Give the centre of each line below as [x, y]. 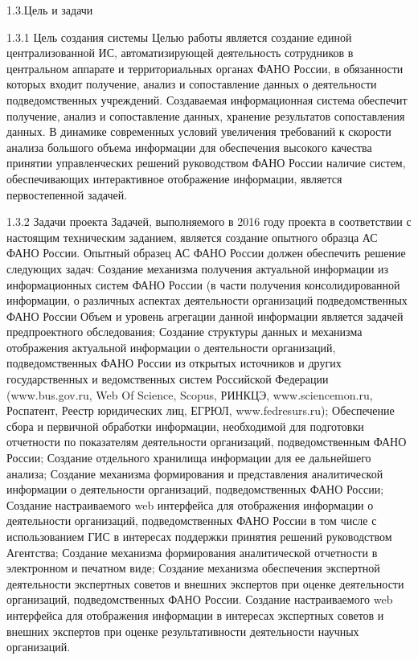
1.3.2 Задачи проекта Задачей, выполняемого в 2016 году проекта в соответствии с [209, 221]
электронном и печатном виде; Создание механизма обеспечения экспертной [193, 568]
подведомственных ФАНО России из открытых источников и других [174, 363]
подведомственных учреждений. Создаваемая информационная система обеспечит [207, 99]
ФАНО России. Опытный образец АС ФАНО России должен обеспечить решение [206, 253]
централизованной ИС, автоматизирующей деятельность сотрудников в [180, 53]
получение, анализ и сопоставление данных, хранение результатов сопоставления [206, 115]
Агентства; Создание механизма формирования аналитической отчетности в [192, 552]
